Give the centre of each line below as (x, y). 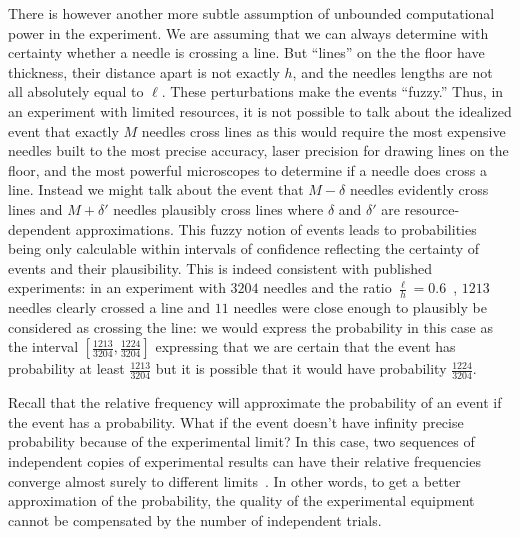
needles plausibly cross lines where (218, 208)
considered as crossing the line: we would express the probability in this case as (250, 326)
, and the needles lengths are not (392, 71)
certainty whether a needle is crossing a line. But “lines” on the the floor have (246, 52)
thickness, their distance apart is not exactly (144, 71)
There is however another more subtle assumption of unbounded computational (251, 13)
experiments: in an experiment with (117, 287)
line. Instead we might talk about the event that (156, 189)
